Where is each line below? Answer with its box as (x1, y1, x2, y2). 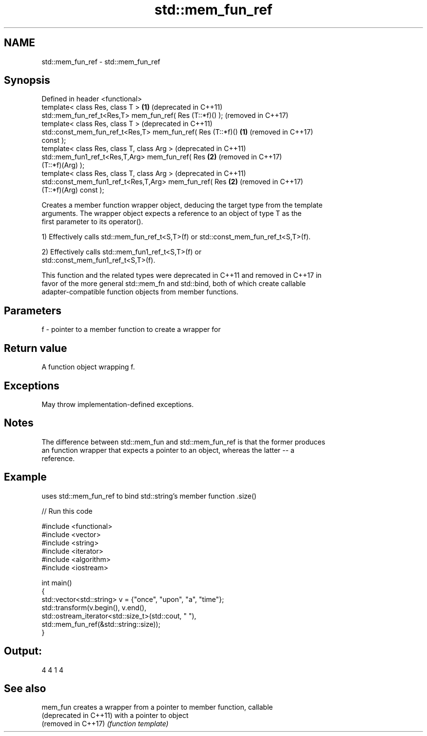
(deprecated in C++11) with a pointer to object (41, 711, 189, 720)
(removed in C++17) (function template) (41, 719, 169, 728)
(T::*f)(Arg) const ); (41, 186, 104, 194)
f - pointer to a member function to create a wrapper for (41, 325, 221, 334)
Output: (4, 645, 42, 658)
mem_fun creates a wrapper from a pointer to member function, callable (41, 703, 273, 712)
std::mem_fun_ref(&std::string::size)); (41, 620, 160, 628)
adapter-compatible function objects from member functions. (41, 288, 239, 296)
